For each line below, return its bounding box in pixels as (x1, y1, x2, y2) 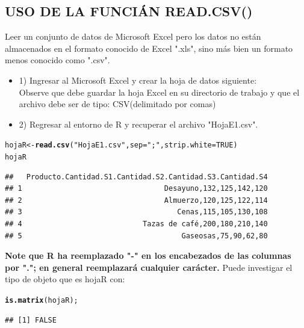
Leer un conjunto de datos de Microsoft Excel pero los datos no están (5, 30, 261, 43)
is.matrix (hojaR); (5, 296, 78, 305)
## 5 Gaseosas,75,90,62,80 (5, 231, 268, 240)
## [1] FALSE (5, 315, 57, 324)
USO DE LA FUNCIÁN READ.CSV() (5, 2, 253, 20)
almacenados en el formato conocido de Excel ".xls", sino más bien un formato (5, 42, 293, 54)
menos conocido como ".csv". (5, 54, 110, 66)
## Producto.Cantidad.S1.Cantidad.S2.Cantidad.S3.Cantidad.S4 (5, 172, 268, 181)
